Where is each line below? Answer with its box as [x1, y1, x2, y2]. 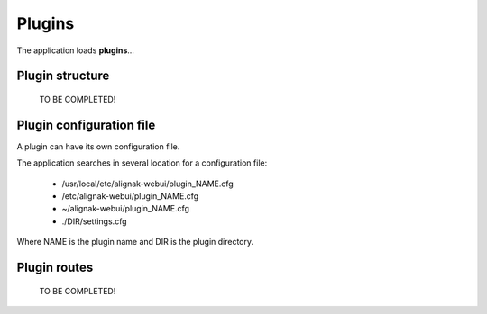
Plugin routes [16, 260, 94, 275]
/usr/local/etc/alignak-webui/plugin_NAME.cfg [61, 178, 234, 189]
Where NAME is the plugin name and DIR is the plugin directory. [16, 237, 254, 247]
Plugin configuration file [16, 117, 156, 132]
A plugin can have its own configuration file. [16, 140, 180, 152]
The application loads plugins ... [16, 45, 135, 56]
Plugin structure [16, 68, 110, 84]
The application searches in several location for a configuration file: [16, 157, 268, 168]
